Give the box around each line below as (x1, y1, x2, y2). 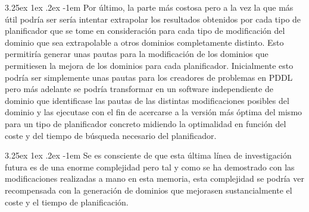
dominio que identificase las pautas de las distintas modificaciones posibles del (5, 94, 289, 106)
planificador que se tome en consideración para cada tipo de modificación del (5, 24, 285, 37)
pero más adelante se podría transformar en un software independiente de (5, 83, 273, 95)
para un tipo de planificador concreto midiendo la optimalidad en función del (5, 117, 286, 129)
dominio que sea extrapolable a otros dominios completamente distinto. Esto (5, 36, 284, 48)
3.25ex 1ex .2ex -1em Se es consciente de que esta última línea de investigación (5, 149, 292, 162)
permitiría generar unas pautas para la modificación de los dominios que (5, 48, 269, 60)
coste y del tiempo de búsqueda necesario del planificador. (5, 129, 217, 141)
